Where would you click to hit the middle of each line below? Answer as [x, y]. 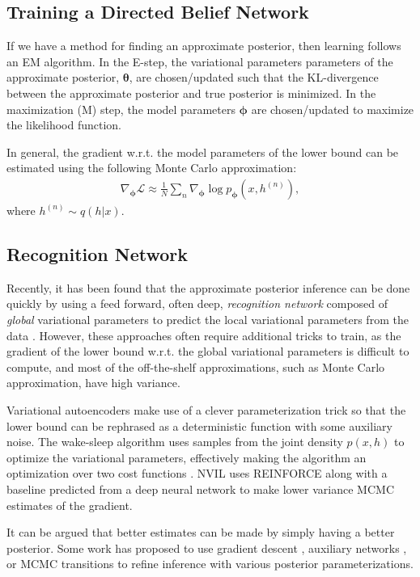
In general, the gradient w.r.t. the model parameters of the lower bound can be [203, 152]
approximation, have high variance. [93, 383]
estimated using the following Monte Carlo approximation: [152, 168]
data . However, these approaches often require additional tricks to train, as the [204, 335]
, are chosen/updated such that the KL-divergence [254, 77]
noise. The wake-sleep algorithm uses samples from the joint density [175, 442]
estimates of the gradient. [70, 505]
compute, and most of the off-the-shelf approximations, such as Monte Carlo [196, 366]
